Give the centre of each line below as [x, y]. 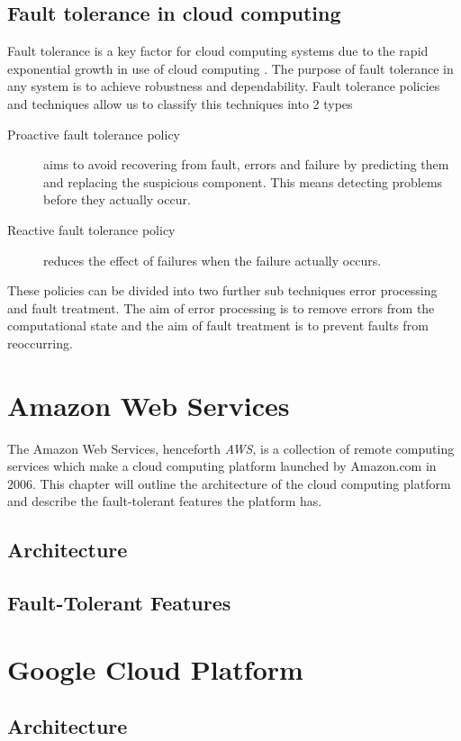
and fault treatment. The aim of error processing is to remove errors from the [221, 307]
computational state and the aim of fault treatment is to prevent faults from [218, 325]
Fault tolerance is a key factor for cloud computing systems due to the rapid [218, 51]
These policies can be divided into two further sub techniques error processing [222, 290]
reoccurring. [40, 343]
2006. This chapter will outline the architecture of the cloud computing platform [229, 483]
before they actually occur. [117, 199]
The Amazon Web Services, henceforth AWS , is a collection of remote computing [231, 448]
